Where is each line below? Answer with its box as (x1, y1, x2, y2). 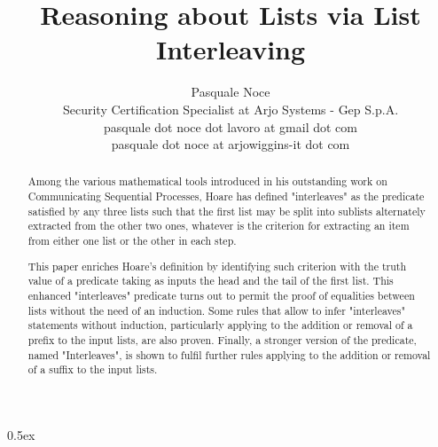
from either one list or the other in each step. (27, 233, 237, 248)
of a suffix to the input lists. (27, 362, 158, 377)
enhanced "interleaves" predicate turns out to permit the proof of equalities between (27, 287, 415, 302)
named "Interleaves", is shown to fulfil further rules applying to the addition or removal (27, 347, 431, 362)
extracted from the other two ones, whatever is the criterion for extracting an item (27, 218, 410, 233)
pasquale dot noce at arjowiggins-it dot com (111, 135, 350, 153)
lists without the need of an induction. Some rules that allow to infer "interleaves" (27, 302, 405, 318)
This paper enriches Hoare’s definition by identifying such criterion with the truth (27, 258, 407, 273)
